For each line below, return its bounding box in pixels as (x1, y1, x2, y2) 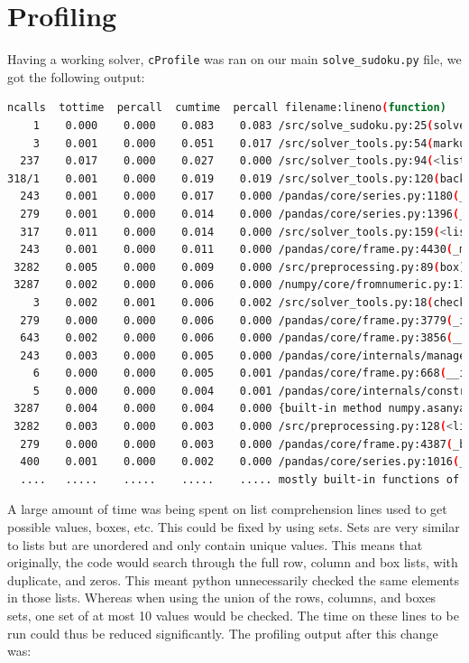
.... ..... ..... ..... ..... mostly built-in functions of (20, 472, 460, 486)
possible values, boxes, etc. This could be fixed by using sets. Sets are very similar (7, 518, 460, 537)
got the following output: (7, 67, 145, 86)
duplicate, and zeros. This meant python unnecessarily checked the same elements (7, 570, 459, 589)
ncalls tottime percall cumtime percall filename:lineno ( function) (7, 101, 446, 115)
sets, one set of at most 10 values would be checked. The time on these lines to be (7, 606, 459, 624)
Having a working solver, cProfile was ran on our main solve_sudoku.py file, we (7, 50, 462, 69)
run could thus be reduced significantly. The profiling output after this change (7, 623, 438, 642)
